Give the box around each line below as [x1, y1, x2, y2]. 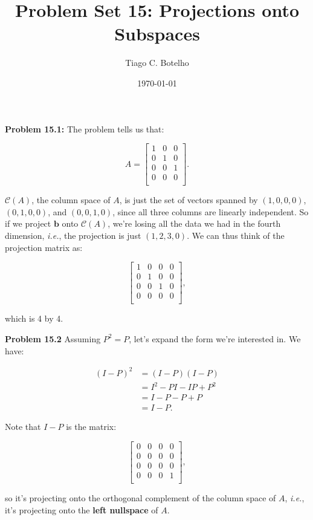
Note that [5, 420, 41, 433]
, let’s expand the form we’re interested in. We [129, 332, 301, 345]
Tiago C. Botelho [125, 56, 189, 69]
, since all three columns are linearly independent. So [112, 205, 309, 218]
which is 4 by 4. [5, 312, 63, 325]
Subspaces [114, 21, 200, 46]
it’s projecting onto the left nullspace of [5, 503, 158, 516]
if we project [5, 217, 51, 230]
